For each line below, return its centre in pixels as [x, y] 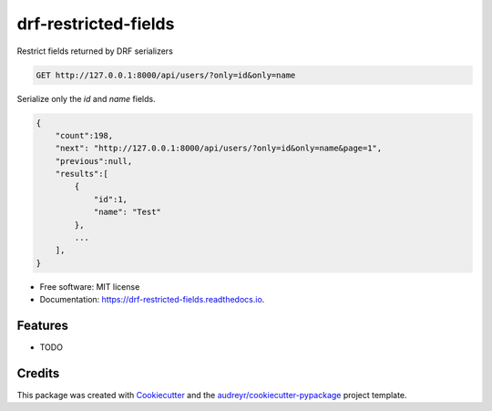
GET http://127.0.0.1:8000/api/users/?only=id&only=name [166, 75]
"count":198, [84, 135]
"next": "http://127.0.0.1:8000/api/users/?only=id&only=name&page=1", [219, 149]
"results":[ [82, 174]
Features [42, 325]
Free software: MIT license [90, 286]
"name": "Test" [127, 212]
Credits [38, 373]
